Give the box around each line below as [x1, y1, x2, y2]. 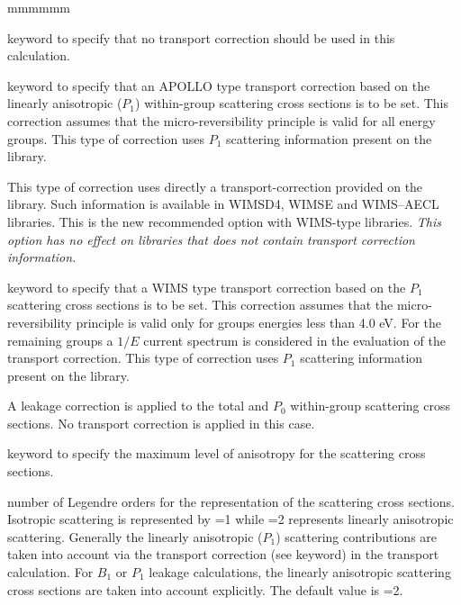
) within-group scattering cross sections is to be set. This [135, 94, 448, 113]
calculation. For [7, 563, 94, 582]
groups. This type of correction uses [7, 129, 204, 148]
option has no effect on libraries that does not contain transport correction [7, 230, 415, 248]
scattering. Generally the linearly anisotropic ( [7, 527, 263, 546]
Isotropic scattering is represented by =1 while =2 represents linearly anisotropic [7, 510, 454, 528]
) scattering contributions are [276, 527, 438, 546]
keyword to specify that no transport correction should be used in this [7, 28, 395, 47]
